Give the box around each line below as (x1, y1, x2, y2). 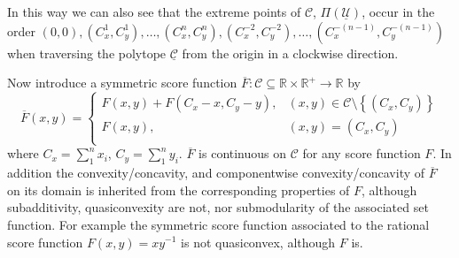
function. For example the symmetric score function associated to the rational (7, 215, 430, 233)
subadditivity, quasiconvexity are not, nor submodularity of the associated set (7, 198, 429, 216)
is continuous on (198, 144, 287, 163)
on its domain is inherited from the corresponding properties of (7, 180, 350, 199)
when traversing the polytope (7, 43, 167, 62)
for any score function (302, 144, 421, 163)
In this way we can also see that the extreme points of (7, 3, 301, 20)
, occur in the (362, 3, 435, 20)
